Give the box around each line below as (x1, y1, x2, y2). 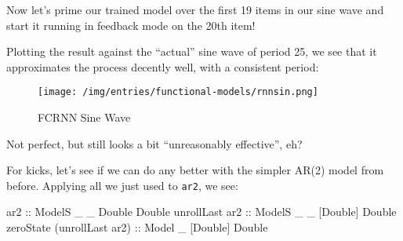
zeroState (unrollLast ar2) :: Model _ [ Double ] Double (6, 219, 268, 236)
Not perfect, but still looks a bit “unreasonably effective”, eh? (6, 135, 303, 152)
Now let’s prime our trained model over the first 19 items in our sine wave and (6, 2, 384, 17)
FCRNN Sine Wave (38, 109, 131, 126)
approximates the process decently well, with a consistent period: (6, 58, 319, 75)
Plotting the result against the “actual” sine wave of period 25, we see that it (6, 43, 377, 60)
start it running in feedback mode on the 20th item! (6, 16, 256, 33)
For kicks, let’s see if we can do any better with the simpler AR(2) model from (6, 162, 384, 178)
